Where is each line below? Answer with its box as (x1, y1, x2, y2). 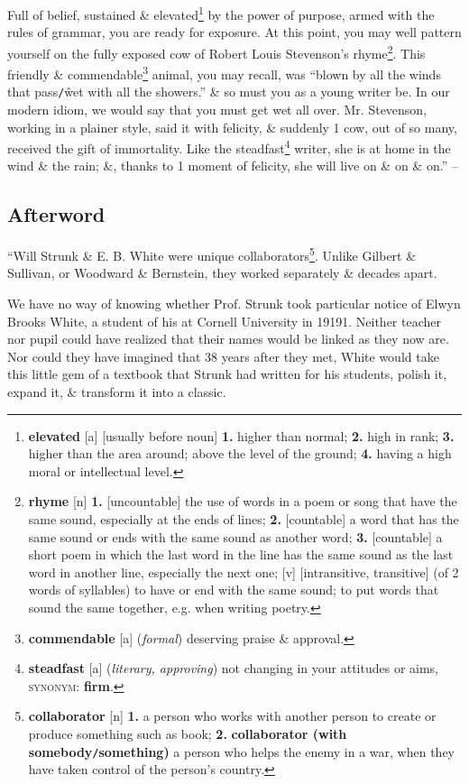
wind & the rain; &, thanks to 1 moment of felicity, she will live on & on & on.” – (7, 156, 458, 175)
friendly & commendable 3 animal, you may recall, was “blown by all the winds (7, 62, 441, 83)
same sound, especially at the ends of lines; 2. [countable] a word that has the (28, 510, 459, 529)
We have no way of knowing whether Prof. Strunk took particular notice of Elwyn (7, 294, 461, 313)
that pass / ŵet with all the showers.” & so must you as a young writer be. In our (7, 82, 450, 101)
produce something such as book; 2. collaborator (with (28, 724, 347, 742)
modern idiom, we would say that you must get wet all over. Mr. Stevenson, (7, 100, 428, 118)
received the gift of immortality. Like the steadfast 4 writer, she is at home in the (7, 136, 451, 157)
